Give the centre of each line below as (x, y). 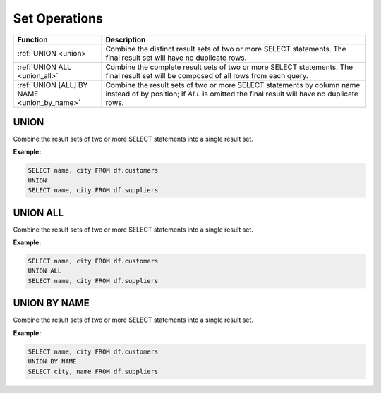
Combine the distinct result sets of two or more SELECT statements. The (226, 49)
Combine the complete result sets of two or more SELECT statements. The (229, 67)
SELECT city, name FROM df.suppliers (93, 371)
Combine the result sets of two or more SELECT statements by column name (233, 85)
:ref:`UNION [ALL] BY (53, 85)
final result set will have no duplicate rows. (176, 58)
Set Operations (58, 18)
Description (126, 39)
